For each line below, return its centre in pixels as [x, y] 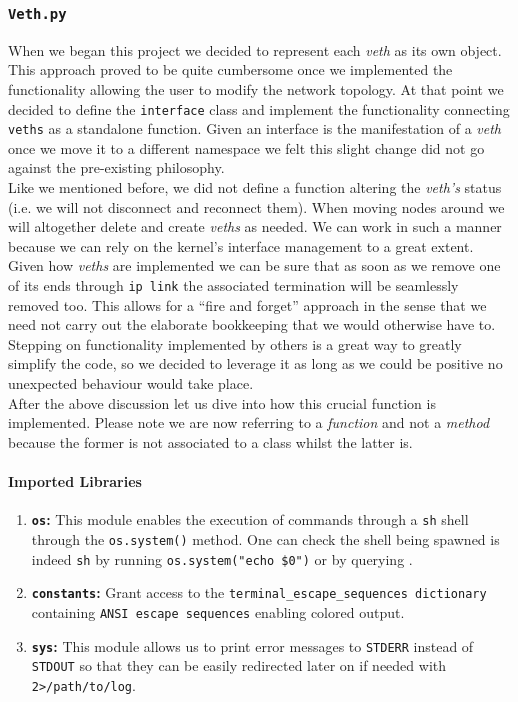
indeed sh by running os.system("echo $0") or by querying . [222, 558]
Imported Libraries [75, 481]
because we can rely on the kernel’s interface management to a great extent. [241, 245]
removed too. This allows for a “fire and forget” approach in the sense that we [247, 304]
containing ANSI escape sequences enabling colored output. [218, 611]
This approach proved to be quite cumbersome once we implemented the [230, 69]
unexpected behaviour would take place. [131, 383]
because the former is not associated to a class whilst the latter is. [210, 441]
